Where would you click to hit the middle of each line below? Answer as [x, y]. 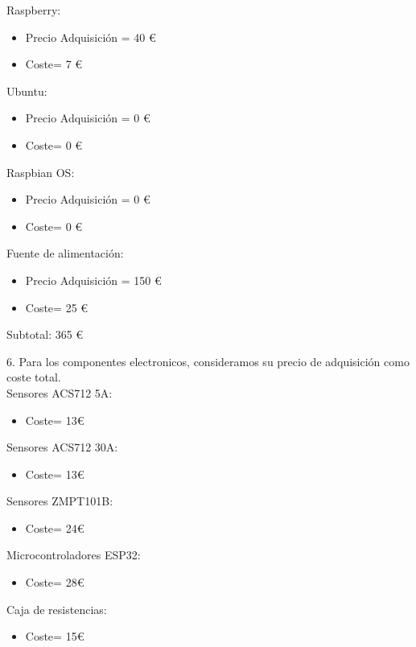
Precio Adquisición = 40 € [91, 37]
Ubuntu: [27, 91]
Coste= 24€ [55, 527]
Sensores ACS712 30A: [62, 447]
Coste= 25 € [57, 307]
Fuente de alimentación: [65, 253]
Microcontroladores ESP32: [74, 555]
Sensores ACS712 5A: [60, 392]
